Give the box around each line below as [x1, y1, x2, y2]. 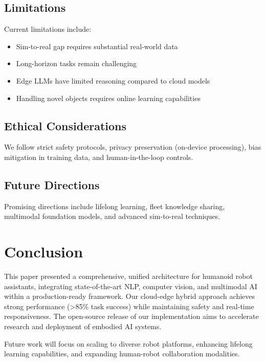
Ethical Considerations [4, 117, 127, 133]
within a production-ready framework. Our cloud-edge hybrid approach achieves [4, 291, 255, 301]
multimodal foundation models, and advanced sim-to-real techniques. [4, 211, 220, 222]
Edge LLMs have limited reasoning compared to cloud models [16, 75, 210, 86]
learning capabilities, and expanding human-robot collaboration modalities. [4, 348, 240, 359]
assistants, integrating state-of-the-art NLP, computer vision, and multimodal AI [4, 280, 257, 291]
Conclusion [4, 241, 83, 262]
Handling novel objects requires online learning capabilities [16, 92, 201, 103]
